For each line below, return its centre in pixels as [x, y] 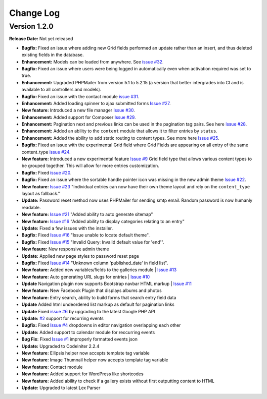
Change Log [35, 13]
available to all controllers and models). [61, 90]
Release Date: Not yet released [41, 39]
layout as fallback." [41, 193]
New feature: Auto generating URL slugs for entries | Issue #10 [86, 277]
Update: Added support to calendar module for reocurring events [88, 332]
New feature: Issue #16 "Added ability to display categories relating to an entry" [103, 221]
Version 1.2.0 [31, 26]
